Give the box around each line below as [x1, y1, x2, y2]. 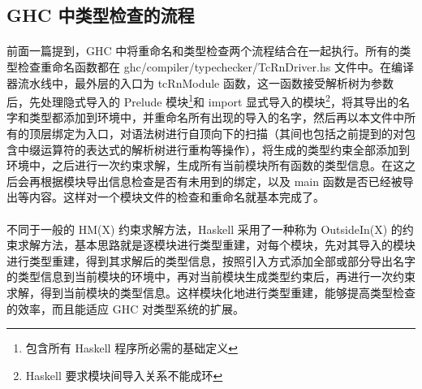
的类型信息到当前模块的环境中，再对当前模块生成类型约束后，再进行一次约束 [6, 268, 416, 285]
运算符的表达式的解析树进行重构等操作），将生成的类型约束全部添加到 [40, 140, 410, 158]
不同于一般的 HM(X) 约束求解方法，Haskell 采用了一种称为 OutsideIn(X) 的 [6, 220, 403, 237]
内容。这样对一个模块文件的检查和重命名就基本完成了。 [28, 188, 325, 205]
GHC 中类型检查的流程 [6, 2, 195, 28]
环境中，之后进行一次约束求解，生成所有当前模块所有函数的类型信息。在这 [6, 157, 404, 174]
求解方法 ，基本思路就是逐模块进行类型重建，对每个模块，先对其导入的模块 [17, 236, 416, 253]
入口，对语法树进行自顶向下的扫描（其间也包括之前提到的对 [85, 125, 404, 141]
